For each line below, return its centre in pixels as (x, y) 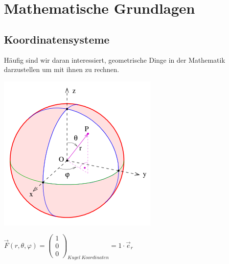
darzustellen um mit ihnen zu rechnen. (62, 69)
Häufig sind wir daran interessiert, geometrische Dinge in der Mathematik (114, 60)
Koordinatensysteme (57, 39)
